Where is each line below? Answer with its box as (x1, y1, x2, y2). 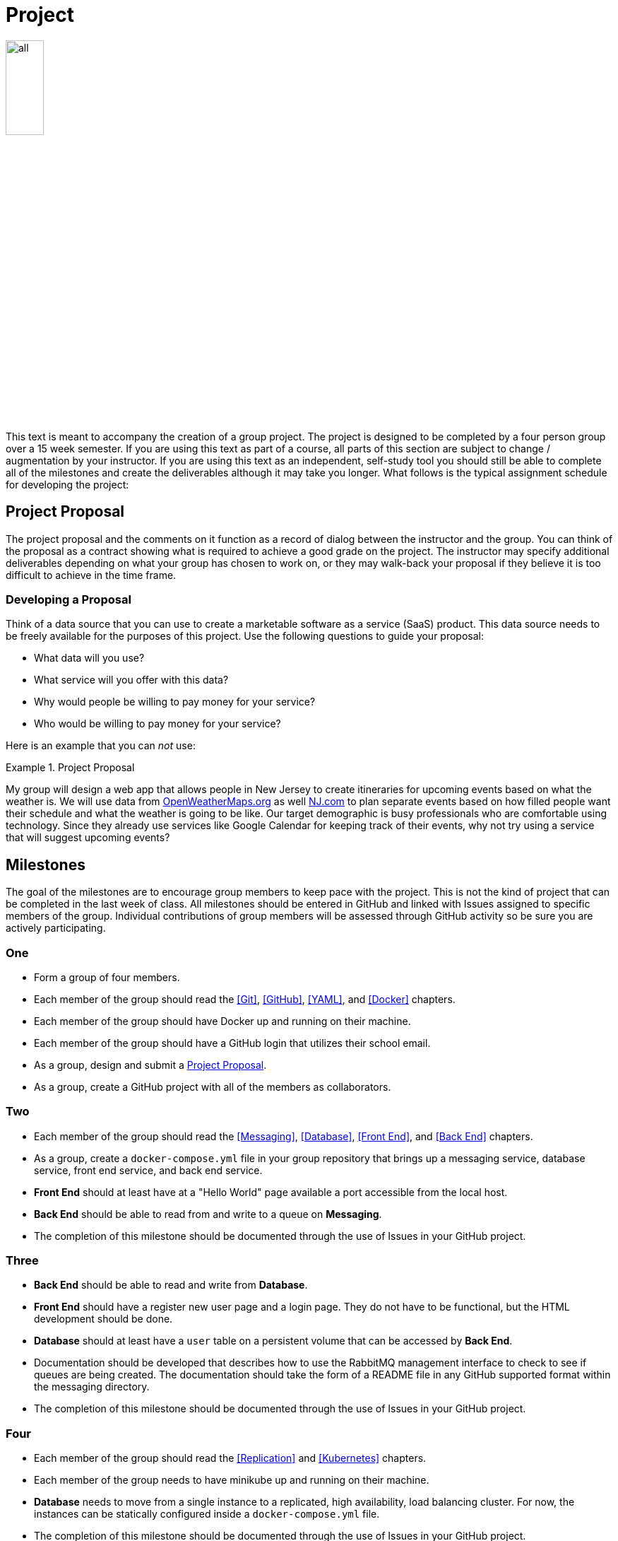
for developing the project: (6, 478, 129, 491)
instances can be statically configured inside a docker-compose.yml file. (34, 1508, 380, 1521)
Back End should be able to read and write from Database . (34, 1279, 308, 1291)
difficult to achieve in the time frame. (6, 568, 177, 581)
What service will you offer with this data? (34, 674, 229, 686)
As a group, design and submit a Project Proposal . (34, 1058, 267, 1071)
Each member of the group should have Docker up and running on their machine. (34, 1014, 411, 1027)
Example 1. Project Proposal (6, 761, 135, 774)
